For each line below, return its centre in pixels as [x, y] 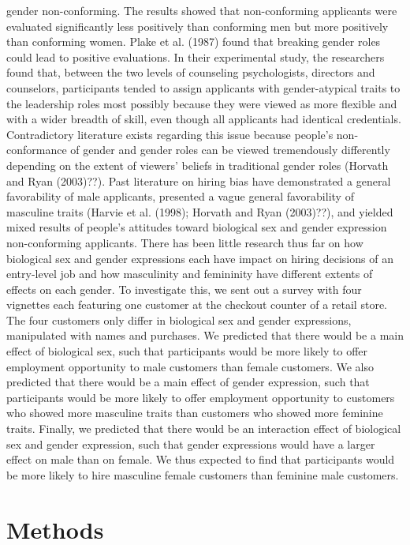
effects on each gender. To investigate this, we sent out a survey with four [184, 289]
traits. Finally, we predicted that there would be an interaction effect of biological [204, 428]
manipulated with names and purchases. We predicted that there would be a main [205, 335]
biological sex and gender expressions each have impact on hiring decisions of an [200, 258]
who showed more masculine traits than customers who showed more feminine [195, 413]
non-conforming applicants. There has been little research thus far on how [185, 242]
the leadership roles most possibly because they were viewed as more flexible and [202, 103]
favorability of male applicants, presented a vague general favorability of [180, 196]
